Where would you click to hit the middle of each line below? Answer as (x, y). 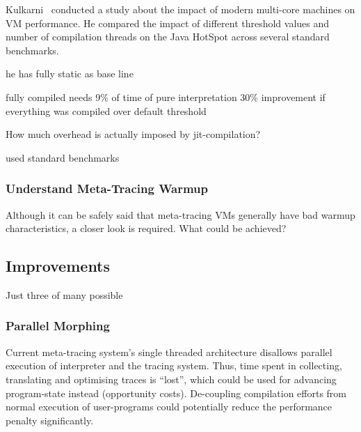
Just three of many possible (64, 294)
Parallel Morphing (58, 326)
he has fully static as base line (70, 74)
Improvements (58, 266)
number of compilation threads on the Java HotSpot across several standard (168, 37)
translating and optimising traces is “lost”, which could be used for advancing (171, 379)
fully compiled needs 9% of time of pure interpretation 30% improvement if (166, 97)
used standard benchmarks (63, 157)
